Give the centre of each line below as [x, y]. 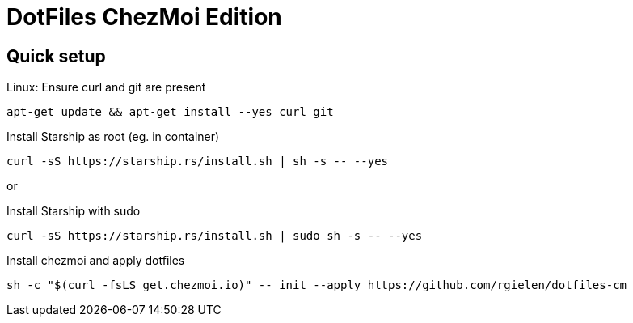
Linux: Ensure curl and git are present [106, 87]
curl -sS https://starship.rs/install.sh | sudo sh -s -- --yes [215, 236]
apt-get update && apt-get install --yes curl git [170, 112]
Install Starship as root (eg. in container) [113, 137]
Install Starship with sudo [74, 211]
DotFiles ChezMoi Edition [144, 17]
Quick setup [56, 56]
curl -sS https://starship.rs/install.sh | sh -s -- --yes [198, 161]
